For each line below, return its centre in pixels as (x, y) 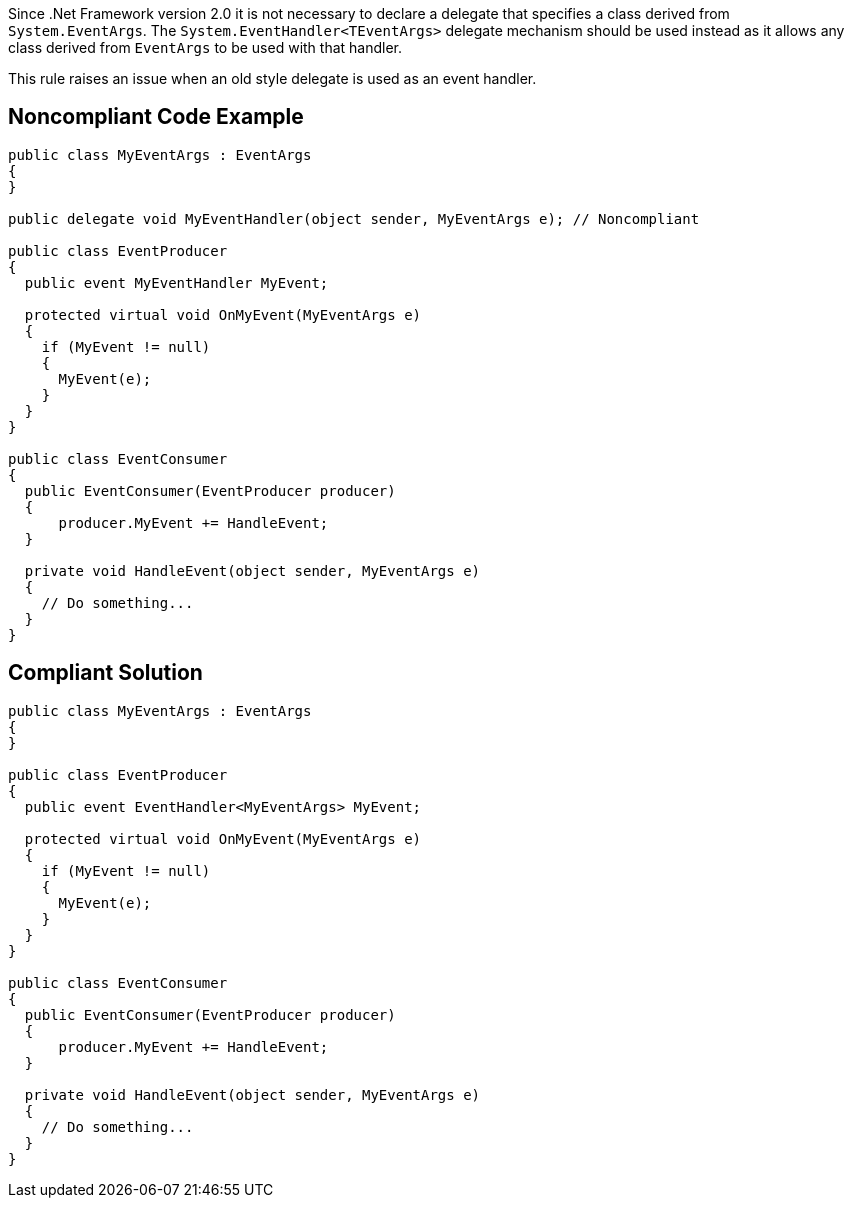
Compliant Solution (105, 673)
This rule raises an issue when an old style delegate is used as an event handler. (272, 78)
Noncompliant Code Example (156, 117)
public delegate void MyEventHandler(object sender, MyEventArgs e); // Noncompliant (354, 218)
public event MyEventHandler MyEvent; (176, 282)
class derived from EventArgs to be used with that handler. (205, 47)
